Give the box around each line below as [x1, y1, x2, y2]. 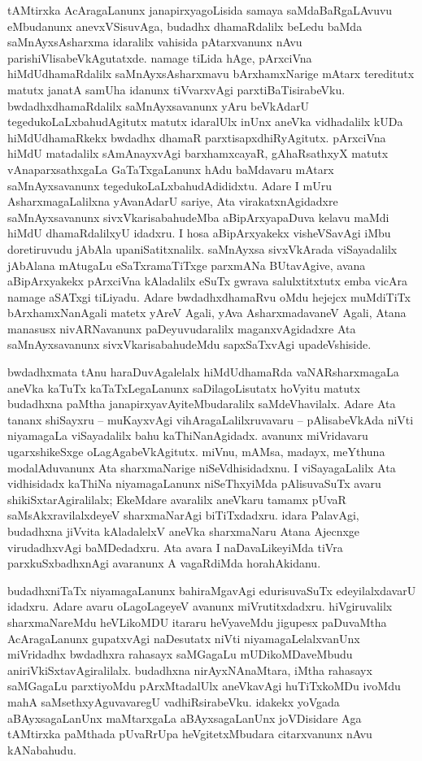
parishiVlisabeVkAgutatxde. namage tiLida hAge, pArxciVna [7, 49, 312, 66]
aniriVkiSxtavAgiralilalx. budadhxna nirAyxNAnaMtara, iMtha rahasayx [7, 661, 372, 678]
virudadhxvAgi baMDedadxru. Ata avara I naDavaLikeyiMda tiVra [7, 538, 343, 555]
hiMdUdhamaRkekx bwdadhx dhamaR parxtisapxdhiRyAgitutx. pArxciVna [7, 128, 386, 146]
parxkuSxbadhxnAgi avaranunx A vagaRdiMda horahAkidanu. [7, 554, 321, 572]
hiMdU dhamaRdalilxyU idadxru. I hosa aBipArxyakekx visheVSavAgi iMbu [7, 224, 391, 241]
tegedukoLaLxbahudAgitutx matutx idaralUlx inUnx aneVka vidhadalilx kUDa [7, 113, 403, 130]
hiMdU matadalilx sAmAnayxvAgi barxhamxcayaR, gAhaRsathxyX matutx [7, 145, 389, 162]
